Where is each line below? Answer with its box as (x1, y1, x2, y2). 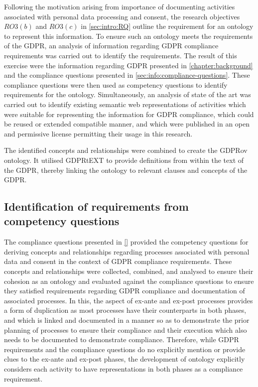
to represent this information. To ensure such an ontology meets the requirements (4, 30, 253, 41)
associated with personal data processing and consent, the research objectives (4, 11, 240, 21)
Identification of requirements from (4, 199, 189, 214)
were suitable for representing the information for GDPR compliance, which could (4, 109, 254, 119)
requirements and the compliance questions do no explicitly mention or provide (4, 344, 246, 354)
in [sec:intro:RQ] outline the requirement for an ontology (81, 21, 254, 31)
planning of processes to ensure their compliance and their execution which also (4, 324, 247, 335)
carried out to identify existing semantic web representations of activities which (4, 99, 246, 109)
